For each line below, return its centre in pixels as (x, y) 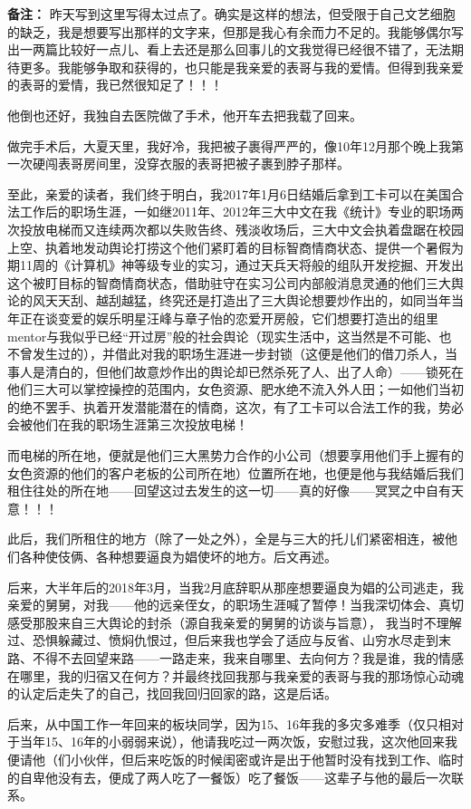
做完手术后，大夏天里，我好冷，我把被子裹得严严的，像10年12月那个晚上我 (229, 145)
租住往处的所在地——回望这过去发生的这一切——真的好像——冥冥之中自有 (229, 491)
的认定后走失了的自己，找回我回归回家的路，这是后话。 (172, 693)
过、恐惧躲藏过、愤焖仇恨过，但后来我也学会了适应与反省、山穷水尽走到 (223, 640)
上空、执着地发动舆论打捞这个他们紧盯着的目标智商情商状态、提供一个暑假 (229, 247)
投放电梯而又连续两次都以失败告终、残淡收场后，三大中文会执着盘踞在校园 (241, 229)
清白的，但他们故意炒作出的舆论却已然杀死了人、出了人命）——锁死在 (254, 371)
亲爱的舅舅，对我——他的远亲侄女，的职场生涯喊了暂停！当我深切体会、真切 (235, 605)
